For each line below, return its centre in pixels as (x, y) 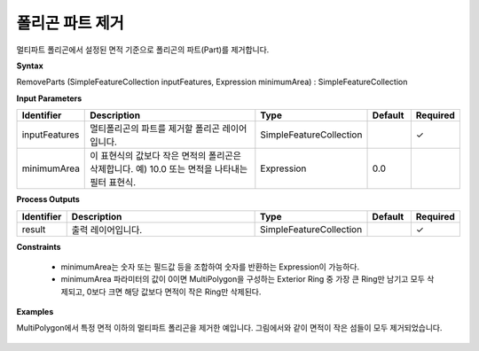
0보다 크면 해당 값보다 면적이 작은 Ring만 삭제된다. (174, 292)
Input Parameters (49, 98)
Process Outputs (48, 199)
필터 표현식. (113, 183)
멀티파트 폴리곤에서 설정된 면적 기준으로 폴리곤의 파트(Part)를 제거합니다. (143, 50)
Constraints (39, 246)
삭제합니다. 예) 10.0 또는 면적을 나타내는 (169, 169)
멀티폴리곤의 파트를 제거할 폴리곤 (155, 129)
